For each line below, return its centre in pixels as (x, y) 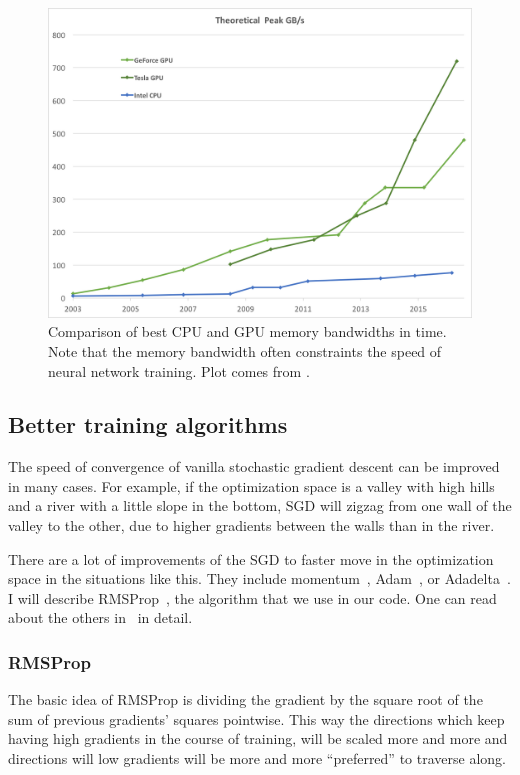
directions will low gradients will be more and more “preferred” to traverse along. (257, 758)
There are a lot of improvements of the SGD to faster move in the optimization (251, 558)
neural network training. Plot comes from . (179, 370)
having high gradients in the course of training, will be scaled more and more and (258, 738)
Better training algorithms (148, 424)
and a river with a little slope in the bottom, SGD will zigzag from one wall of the (260, 505)
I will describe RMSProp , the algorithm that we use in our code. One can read (252, 597)
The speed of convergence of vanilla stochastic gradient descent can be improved (254, 466)
